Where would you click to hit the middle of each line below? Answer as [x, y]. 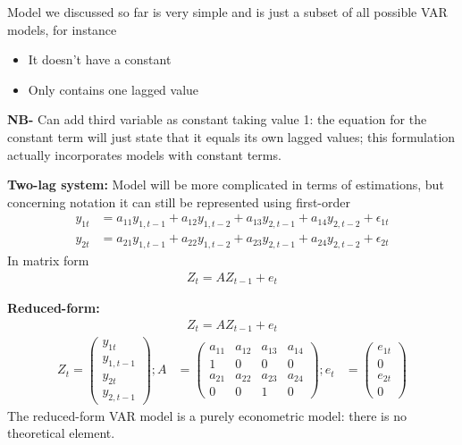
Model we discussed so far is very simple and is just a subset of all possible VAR [227, 12]
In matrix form [48, 260]
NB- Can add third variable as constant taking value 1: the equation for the [217, 119]
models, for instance [62, 29]
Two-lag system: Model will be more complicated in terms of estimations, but [226, 185]
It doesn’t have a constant [100, 59]
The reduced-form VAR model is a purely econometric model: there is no [207, 415]
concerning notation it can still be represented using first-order [179, 202]
